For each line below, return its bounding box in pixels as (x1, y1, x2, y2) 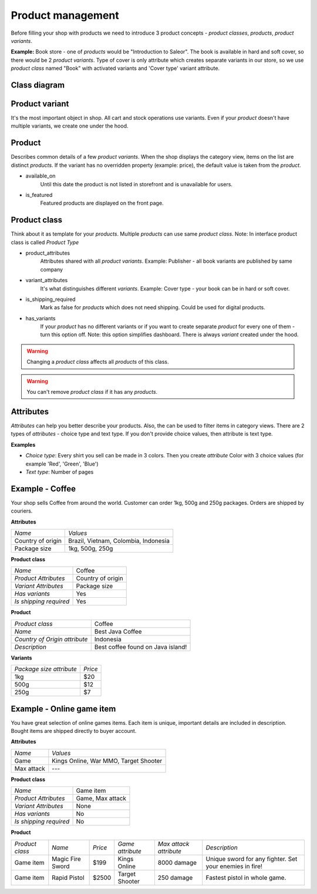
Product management (11, 9, 120, 22)
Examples (11, 441, 36, 448)
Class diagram (11, 80, 65, 90)
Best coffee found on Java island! (94, 642, 187, 651)
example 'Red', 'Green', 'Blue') (25, 460, 99, 467)
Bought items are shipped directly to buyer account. (11, 728, 137, 735)
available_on (25, 172, 56, 179)
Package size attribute (14, 665, 77, 673)
